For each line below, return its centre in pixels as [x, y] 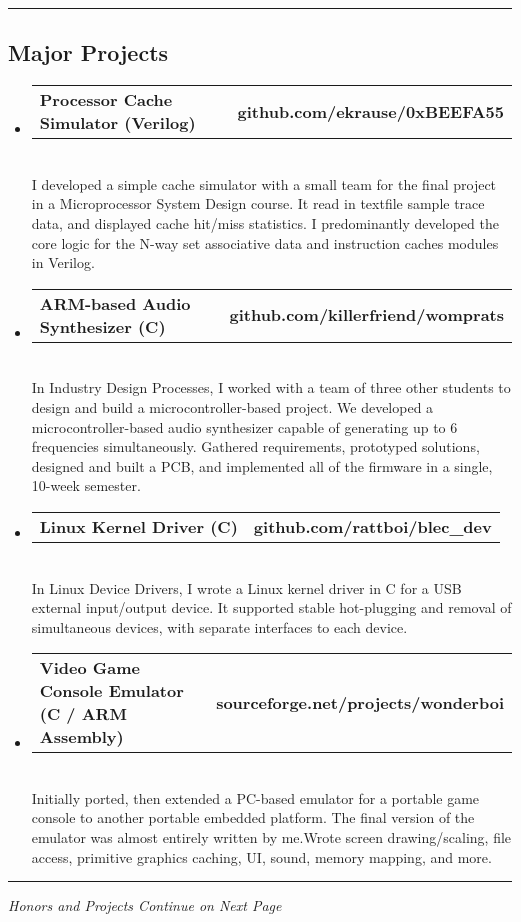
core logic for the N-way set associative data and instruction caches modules [265, 242]
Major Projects [88, 52]
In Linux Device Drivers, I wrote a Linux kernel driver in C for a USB [246, 587]
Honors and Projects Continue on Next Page [145, 905]
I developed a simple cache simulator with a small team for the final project [264, 183]
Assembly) [81, 737]
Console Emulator [111, 691]
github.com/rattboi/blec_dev [372, 526]
